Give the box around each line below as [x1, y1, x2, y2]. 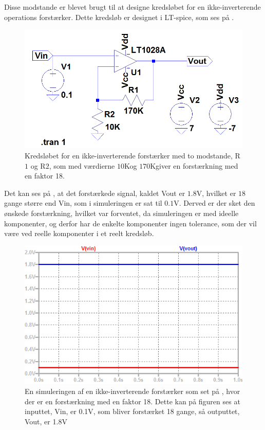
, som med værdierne [49, 160, 115, 171]
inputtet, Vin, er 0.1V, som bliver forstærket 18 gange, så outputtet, [25, 406, 240, 417]
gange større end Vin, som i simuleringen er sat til [4, 198, 162, 208]
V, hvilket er [196, 187, 236, 198]
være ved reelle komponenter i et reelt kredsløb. [4, 228, 154, 239]
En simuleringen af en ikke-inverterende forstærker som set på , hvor [25, 385, 240, 396]
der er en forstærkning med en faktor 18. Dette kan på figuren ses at [25, 396, 240, 406]
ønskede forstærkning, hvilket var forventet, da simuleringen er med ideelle [4, 207, 239, 218]
